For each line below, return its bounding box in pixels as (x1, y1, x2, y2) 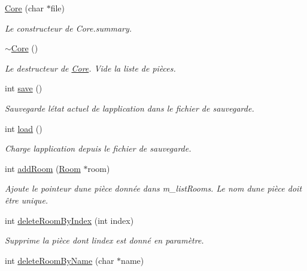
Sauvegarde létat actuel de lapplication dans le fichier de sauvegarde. (5, 101, 254, 114)
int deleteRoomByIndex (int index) (5, 214, 134, 226)
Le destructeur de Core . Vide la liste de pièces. (5, 61, 176, 74)
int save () (5, 82, 42, 94)
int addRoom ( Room (5, 162, 81, 174)
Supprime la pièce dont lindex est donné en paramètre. (5, 234, 204, 247)
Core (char (5, 2, 44, 14)
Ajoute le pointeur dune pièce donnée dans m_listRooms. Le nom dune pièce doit (5, 182, 302, 195)
